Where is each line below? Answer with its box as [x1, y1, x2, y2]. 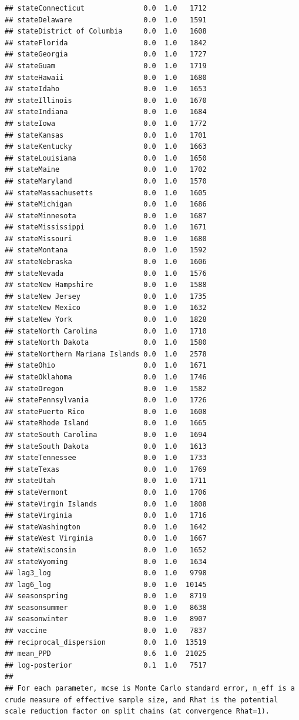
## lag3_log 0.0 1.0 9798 [5, 569, 207, 578]
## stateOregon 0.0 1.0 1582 [5, 384, 207, 393]
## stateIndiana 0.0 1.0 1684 [5, 108, 207, 116]
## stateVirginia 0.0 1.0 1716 [5, 511, 207, 520]
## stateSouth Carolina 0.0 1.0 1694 [5, 430, 207, 439]
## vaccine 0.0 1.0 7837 [5, 626, 207, 635]
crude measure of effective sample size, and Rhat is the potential [5, 695, 278, 704]
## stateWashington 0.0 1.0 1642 [5, 522, 207, 531]
